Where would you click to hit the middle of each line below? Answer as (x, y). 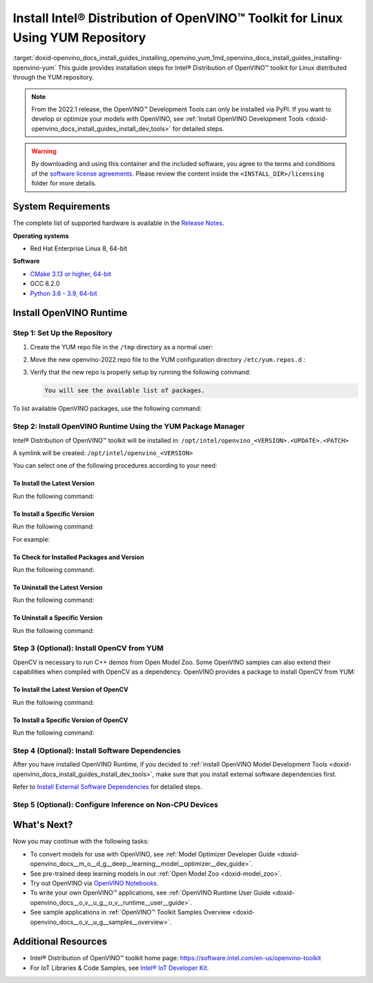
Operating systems (41, 236)
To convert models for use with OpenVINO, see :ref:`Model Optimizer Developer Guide (153, 854)
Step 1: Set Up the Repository (63, 333)
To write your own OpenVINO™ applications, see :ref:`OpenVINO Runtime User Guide (150, 893)
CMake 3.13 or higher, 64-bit (71, 274)
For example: (31, 539)
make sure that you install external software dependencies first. (246, 774)
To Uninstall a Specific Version (58, 618)
